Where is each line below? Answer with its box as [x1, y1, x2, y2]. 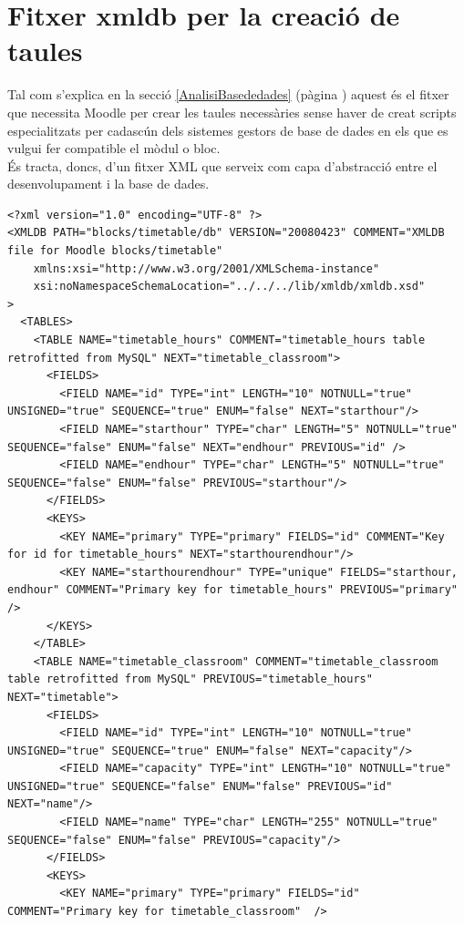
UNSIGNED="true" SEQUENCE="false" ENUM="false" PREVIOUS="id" [7, 779, 393, 793]
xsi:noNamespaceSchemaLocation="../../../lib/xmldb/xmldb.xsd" [33, 280, 426, 293]
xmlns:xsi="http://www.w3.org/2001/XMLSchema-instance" [33, 262, 380, 275]
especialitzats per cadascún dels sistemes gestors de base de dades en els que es [7, 120, 449, 139]
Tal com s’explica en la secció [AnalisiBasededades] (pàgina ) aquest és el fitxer [7, 85, 449, 104]
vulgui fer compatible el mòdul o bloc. [7, 139, 221, 158]
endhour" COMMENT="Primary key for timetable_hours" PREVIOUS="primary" [7, 583, 458, 597]
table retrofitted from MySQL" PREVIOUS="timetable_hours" [7, 673, 373, 686]
